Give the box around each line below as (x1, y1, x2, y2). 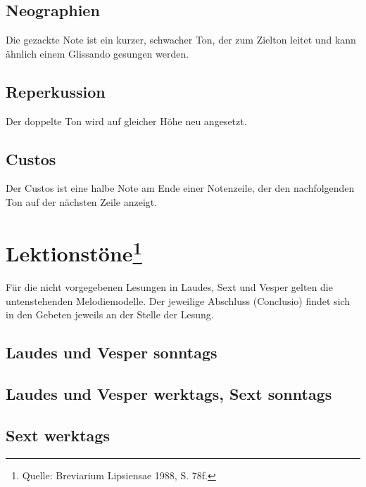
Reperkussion (6, 80, 106, 102)
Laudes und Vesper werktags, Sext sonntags (6, 382, 332, 404)
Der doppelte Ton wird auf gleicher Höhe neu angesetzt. (6, 113, 247, 128)
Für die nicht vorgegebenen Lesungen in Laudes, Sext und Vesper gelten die (6, 280, 333, 294)
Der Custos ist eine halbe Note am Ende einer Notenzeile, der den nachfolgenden (6, 181, 355, 195)
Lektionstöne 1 (6, 235, 142, 268)
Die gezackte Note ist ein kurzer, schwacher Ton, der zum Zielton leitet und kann (6, 32, 356, 47)
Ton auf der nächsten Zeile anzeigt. (6, 194, 158, 209)
